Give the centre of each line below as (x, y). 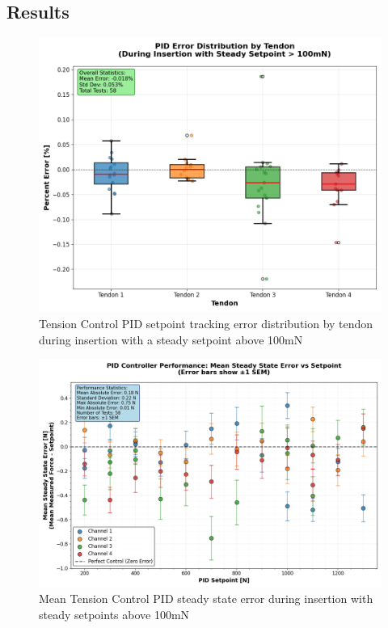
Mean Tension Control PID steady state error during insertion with (206, 598)
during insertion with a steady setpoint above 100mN (171, 339)
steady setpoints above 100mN (114, 614)
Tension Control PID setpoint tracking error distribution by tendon (206, 323)
